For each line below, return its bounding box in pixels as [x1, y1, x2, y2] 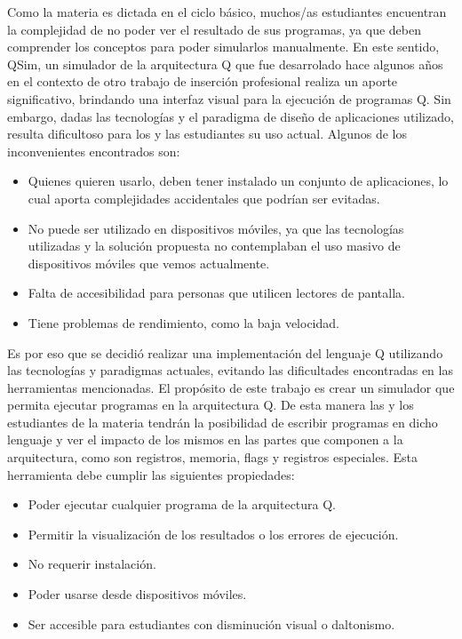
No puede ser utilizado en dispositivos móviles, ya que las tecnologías [28, 219, 404, 237]
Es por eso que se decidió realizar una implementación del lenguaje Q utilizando [7, 343, 443, 362]
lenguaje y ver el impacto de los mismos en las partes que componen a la [7, 430, 403, 449]
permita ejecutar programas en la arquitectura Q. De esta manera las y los [7, 395, 414, 414]
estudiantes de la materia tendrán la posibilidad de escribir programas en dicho [7, 412, 438, 431]
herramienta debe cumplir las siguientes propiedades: [7, 465, 295, 483]
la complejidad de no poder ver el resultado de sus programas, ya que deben [7, 20, 422, 38]
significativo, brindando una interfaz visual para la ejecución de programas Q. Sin [7, 89, 451, 108]
